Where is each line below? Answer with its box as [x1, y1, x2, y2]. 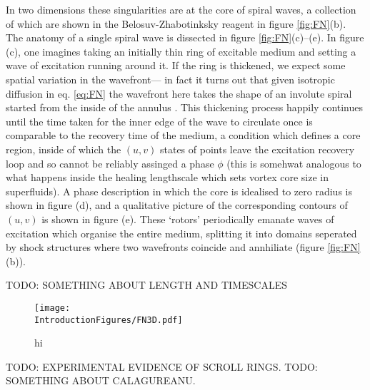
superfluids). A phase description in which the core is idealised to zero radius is [6, 183, 352, 198]
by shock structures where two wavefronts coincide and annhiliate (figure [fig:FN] [6, 240, 361, 255]
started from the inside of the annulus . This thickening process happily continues [6, 100, 364, 115]
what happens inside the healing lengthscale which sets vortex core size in [6, 170, 329, 185]
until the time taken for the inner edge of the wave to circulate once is [6, 113, 313, 128]
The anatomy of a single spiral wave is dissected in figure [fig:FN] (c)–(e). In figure [6, 30, 364, 45]
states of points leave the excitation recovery [159, 141, 355, 156]
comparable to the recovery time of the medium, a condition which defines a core [6, 128, 361, 143]
